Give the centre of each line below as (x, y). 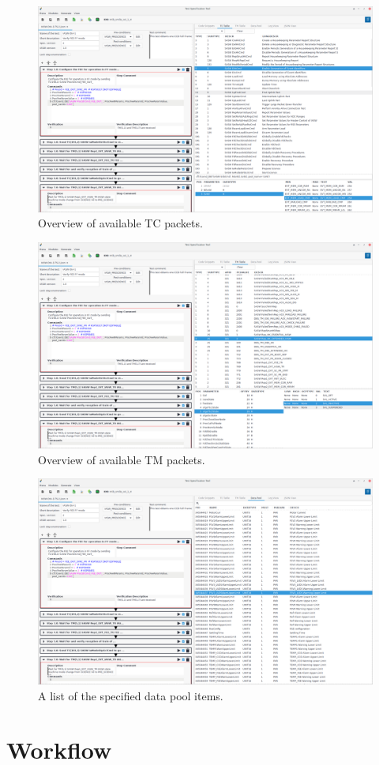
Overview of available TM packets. (122, 459)
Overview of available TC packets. (120, 223)
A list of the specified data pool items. (131, 695)
